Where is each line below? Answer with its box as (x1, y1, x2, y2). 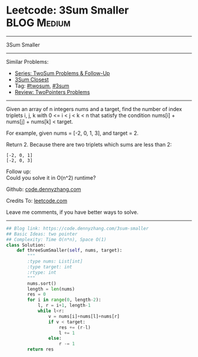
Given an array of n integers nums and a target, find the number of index (6, 105, 183, 112)
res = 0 (27, 291, 46, 297)
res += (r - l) (58, 324, 91, 330)
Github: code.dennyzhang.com (6, 186, 81, 193)
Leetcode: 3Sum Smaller (6, 4, 129, 17)
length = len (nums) (27, 286, 75, 292)
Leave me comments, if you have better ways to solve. (6, 208, 138, 216)
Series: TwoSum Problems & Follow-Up (14, 69, 110, 77)
